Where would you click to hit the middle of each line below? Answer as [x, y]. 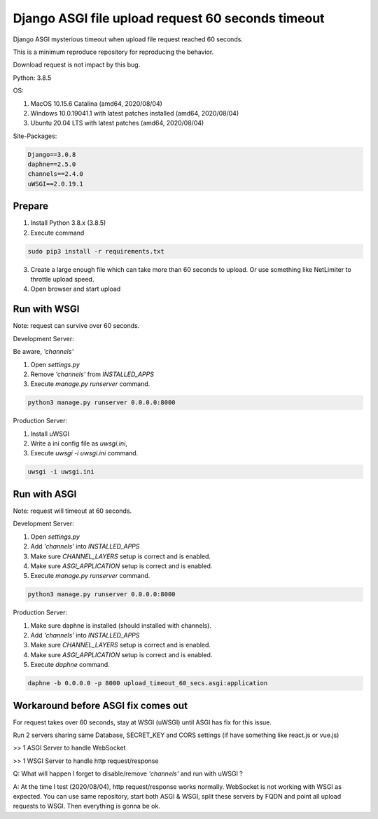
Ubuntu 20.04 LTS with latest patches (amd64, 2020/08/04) [117, 123]
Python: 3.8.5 [32, 78]
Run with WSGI [46, 309]
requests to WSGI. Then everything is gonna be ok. [86, 806]
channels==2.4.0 [56, 174]
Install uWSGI [50, 434]
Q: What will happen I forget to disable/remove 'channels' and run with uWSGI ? [128, 773]
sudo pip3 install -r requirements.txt [96, 251]
